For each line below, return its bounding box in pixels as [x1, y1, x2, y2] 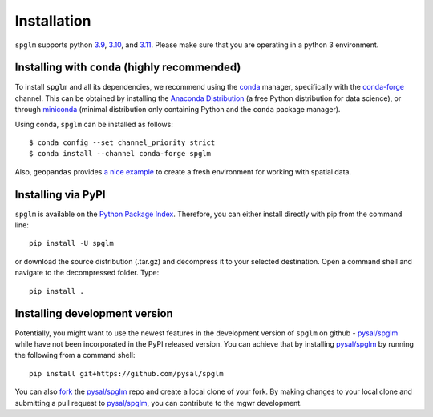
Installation [14, 12, 91, 30]
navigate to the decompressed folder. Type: [14, 268, 160, 278]
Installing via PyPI [14, 188, 106, 202]
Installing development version [14, 307, 174, 320]
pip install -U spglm [29, 239, 114, 248]
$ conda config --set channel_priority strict [29, 138, 216, 147]
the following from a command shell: [14, 351, 136, 360]
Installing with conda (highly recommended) [14, 61, 241, 74]
